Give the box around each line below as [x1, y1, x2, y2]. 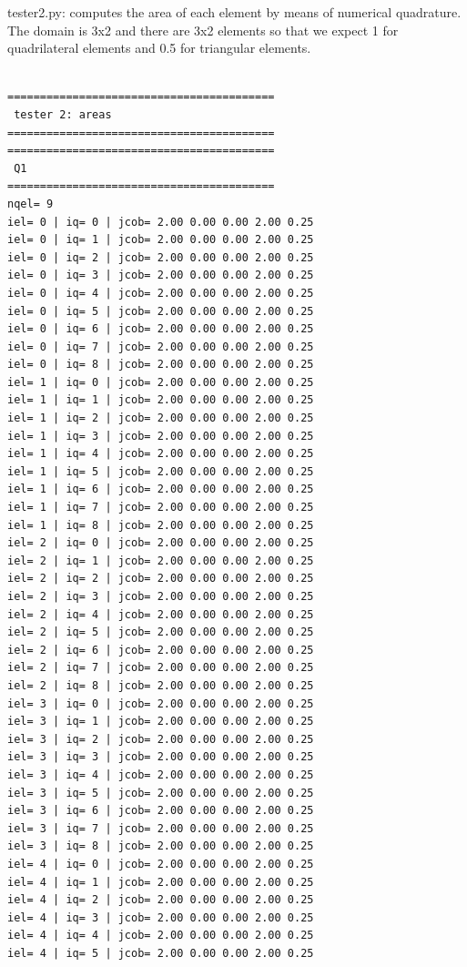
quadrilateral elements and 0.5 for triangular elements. [7, 38, 311, 57]
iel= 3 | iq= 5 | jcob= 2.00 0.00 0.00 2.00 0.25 [7, 786, 314, 799]
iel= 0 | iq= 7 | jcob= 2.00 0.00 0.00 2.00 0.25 [7, 340, 314, 353]
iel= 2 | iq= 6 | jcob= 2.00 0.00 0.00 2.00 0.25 [7, 643, 314, 657]
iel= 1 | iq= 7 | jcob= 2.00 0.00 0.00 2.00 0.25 [7, 501, 314, 514]
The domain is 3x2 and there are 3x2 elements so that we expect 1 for [7, 20, 399, 39]
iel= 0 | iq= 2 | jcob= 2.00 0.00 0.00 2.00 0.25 [7, 250, 314, 264]
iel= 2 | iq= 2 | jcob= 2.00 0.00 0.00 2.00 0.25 [7, 572, 314, 585]
